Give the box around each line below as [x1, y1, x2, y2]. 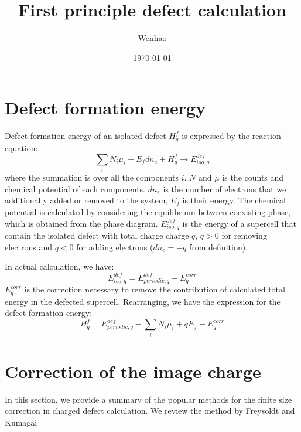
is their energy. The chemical [182, 194, 286, 206]
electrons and [5, 240, 53, 253]
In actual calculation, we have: [5, 260, 114, 273]
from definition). [189, 240, 248, 253]
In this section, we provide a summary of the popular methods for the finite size [5, 393, 292, 405]
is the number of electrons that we [163, 182, 286, 195]
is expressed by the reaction [182, 130, 281, 142]
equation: [5, 141, 38, 154]
